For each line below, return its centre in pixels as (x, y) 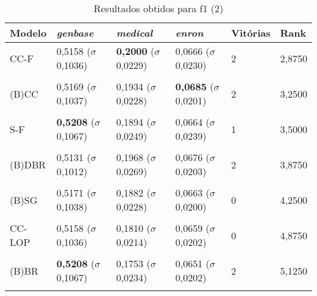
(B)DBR (28, 164)
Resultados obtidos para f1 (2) (158, 8)
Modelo (28, 33)
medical (134, 33)
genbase (75, 33)
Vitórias (251, 33)
